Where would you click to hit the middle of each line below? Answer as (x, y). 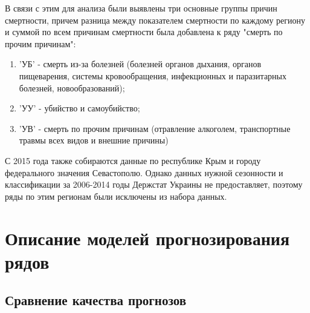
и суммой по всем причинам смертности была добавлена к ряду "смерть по (144, 32)
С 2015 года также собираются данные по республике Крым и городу (133, 160)
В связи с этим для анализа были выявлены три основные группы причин (141, 8)
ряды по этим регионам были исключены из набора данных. (116, 196)
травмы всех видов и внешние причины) (94, 140)
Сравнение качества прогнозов (96, 300)
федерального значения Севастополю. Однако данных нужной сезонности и (144, 172)
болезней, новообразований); (72, 87)
